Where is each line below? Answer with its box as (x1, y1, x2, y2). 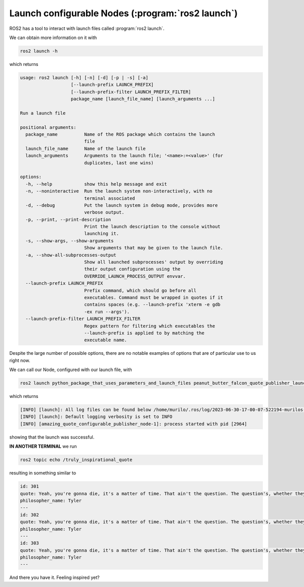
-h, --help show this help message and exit (25, 181, 167, 187)
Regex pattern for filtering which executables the (84, 323, 215, 329)
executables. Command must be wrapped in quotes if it (84, 295, 223, 300)
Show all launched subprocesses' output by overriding (84, 259, 223, 265)
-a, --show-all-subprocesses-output (25, 252, 117, 258)
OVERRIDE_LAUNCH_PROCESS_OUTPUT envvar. (84, 273, 186, 279)
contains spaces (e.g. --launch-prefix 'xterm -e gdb (84, 302, 220, 308)
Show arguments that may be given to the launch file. (84, 245, 223, 251)
